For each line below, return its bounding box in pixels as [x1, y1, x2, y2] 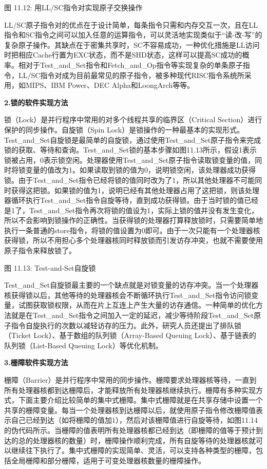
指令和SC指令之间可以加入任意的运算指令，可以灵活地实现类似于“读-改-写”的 [4, 29, 262, 40]
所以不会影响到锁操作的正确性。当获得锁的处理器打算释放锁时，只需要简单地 [4, 215, 263, 226]
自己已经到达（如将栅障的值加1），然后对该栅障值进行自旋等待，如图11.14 [11, 415, 258, 425]
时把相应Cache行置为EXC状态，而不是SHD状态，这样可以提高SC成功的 [4, 49, 242, 60]
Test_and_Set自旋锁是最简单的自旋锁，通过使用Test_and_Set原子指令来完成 [4, 134, 261, 145]
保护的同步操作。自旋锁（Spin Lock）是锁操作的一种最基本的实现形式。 [4, 124, 244, 135]
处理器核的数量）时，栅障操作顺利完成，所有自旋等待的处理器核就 [32, 435, 256, 445]
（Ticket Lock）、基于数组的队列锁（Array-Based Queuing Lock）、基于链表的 [4, 330, 257, 341]
